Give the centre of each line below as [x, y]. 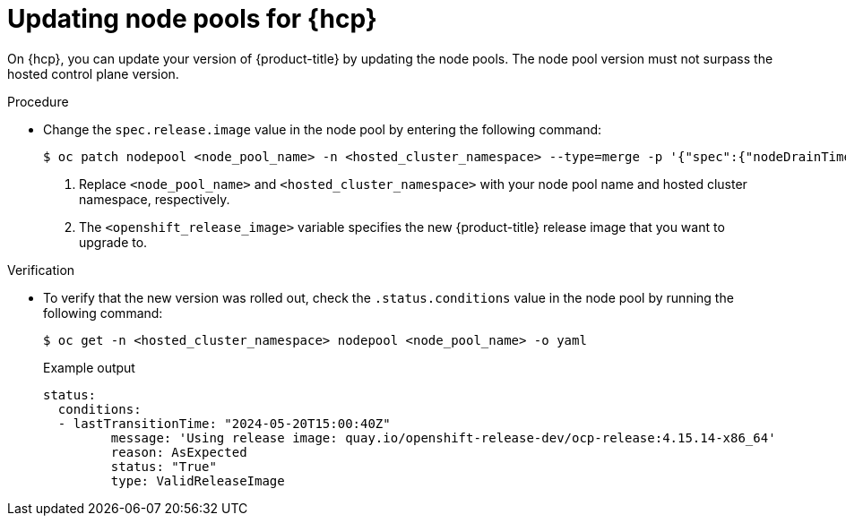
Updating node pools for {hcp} [192, 19]
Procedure [38, 101]
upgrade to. [113, 242]
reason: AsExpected [179, 452]
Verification [41, 270]
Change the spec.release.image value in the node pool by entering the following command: [323, 129]
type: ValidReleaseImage [198, 480]
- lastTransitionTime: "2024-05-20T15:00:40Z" [224, 423]
